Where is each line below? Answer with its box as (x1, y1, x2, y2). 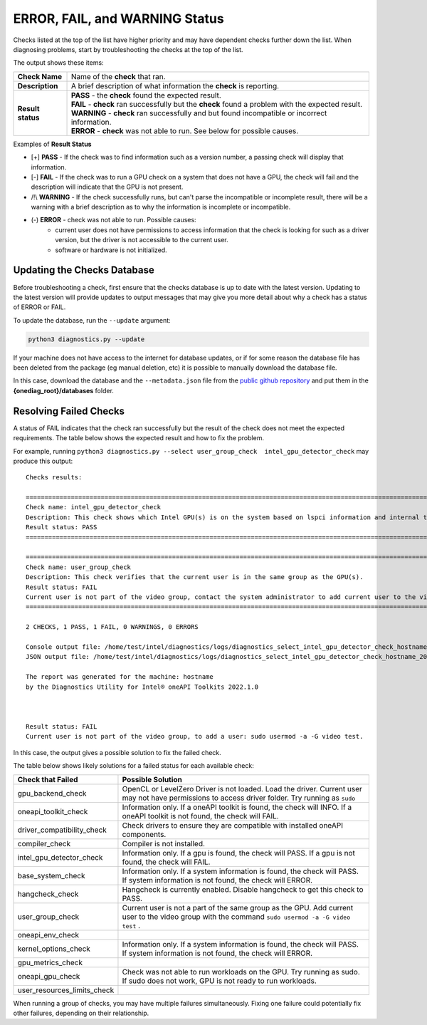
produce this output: (13, 457, 73, 465)
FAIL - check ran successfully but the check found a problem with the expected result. (70, 99, 363, 109)
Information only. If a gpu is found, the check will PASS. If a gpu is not (122, 848, 355, 858)
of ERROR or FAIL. (13, 303, 66, 311)
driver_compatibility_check (17, 825, 107, 835)
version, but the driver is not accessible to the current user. (55, 236, 229, 244)
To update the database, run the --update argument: (13, 316, 171, 324)
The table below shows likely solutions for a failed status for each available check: (13, 761, 254, 770)
